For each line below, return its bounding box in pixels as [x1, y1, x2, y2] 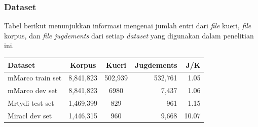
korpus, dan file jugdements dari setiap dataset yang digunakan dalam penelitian [4, 30, 254, 40]
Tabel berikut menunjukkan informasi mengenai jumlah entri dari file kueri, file [4, 20, 251, 31]
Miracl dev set [8, 110, 52, 120]
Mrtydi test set [8, 98, 54, 108]
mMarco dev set [8, 85, 58, 96]
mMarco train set [8, 72, 62, 83]
